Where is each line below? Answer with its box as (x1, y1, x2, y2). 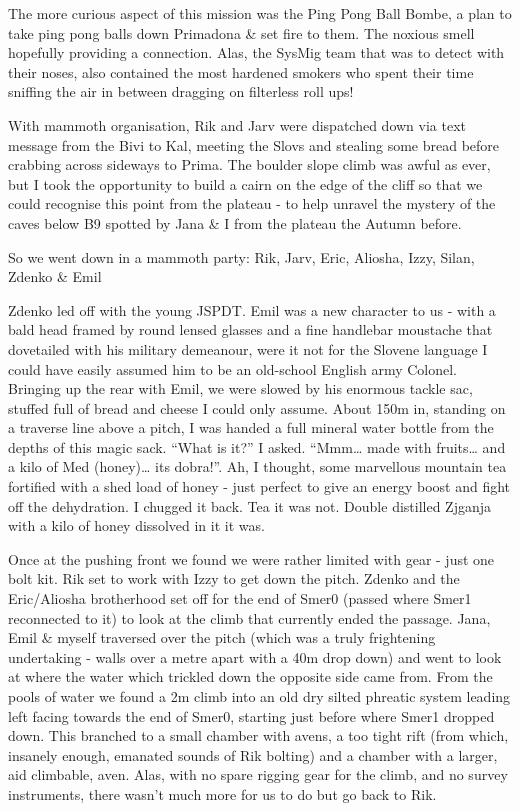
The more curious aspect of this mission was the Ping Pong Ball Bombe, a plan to (8, 3, 512, 23)
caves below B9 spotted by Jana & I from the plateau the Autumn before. (8, 212, 462, 233)
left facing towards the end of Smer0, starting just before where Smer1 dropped (8, 705, 495, 726)
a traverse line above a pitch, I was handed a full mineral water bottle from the (8, 417, 494, 438)
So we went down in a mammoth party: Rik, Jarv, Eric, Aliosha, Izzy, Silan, (8, 246, 475, 267)
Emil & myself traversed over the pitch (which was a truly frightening (8, 627, 436, 648)
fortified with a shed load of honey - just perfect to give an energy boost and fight (8, 476, 511, 497)
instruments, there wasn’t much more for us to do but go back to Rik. (8, 783, 437, 804)
